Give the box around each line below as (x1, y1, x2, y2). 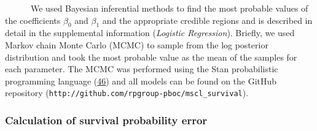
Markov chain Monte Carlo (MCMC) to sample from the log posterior (5, 38, 268, 51)
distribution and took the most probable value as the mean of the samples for (5, 50, 297, 63)
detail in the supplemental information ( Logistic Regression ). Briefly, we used (5, 26, 295, 39)
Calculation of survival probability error (5, 112, 208, 127)
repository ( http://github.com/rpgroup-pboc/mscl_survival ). (5, 86, 249, 99)
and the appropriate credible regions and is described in (102, 13, 313, 26)
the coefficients (5, 13, 61, 26)
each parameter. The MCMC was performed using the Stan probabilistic (5, 62, 278, 75)
